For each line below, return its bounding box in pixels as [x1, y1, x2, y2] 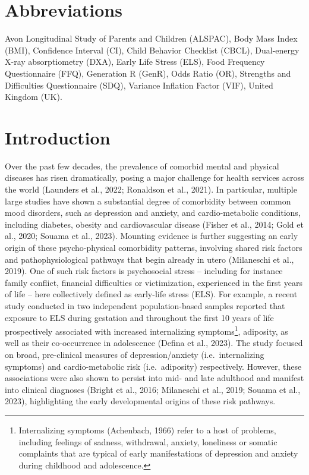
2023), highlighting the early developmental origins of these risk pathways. [5, 395, 276, 407]
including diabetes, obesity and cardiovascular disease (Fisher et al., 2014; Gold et [5, 218, 304, 230]
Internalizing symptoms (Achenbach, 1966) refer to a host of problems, [18, 423, 276, 436]
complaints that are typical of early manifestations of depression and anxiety [18, 447, 298, 460]
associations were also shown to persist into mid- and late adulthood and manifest [5, 372, 304, 384]
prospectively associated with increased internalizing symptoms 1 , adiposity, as [5, 323, 288, 337]
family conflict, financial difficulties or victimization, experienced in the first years [5, 276, 302, 288]
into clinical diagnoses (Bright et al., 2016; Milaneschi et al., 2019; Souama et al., [5, 383, 301, 395]
